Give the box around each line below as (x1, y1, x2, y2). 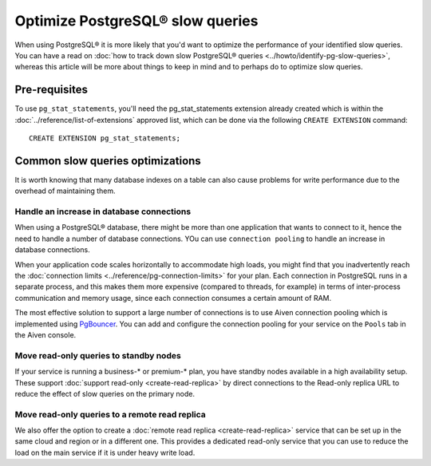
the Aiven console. (14, 330, 77, 339)
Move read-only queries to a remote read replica (14, 409, 207, 420)
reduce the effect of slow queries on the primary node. (14, 389, 196, 398)
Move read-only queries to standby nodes (14, 349, 181, 361)
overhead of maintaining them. (14, 186, 116, 195)
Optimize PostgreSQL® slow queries (14, 12, 259, 30)
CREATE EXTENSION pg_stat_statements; (29, 134, 181, 143)
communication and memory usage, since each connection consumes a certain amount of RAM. (14, 293, 331, 302)
